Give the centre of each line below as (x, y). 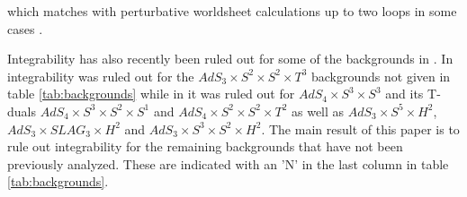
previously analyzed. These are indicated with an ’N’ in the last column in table (228, 163)
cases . (25, 28)
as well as (318, 111)
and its (404, 94)
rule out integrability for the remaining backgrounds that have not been (205, 146)
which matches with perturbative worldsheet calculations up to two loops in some (232, 11)
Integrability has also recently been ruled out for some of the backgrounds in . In (230, 59)
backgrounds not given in (381, 76)
